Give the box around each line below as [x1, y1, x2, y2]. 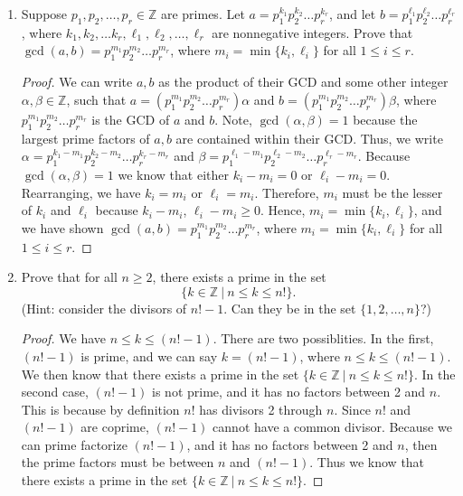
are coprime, [80, 417, 149, 436]
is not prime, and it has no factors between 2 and [152, 382, 426, 401]
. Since [334, 399, 371, 418]
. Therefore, [254, 182, 319, 201]
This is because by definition [21, 399, 180, 418]
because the [353, 109, 418, 128]
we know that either [118, 164, 230, 183]
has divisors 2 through [199, 399, 323, 418]
